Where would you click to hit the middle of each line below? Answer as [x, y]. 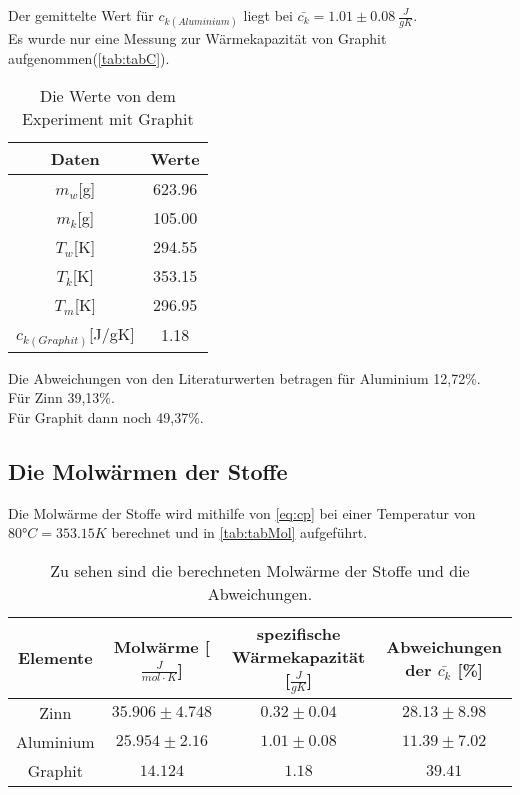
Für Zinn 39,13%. [61, 397]
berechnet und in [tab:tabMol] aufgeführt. [239, 532]
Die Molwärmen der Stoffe [148, 470]
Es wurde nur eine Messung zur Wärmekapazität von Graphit [197, 38]
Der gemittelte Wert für [81, 15]
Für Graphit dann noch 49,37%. [106, 416]
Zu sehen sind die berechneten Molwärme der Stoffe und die [260, 570]
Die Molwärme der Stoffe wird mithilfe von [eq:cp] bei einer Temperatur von [242, 512]
